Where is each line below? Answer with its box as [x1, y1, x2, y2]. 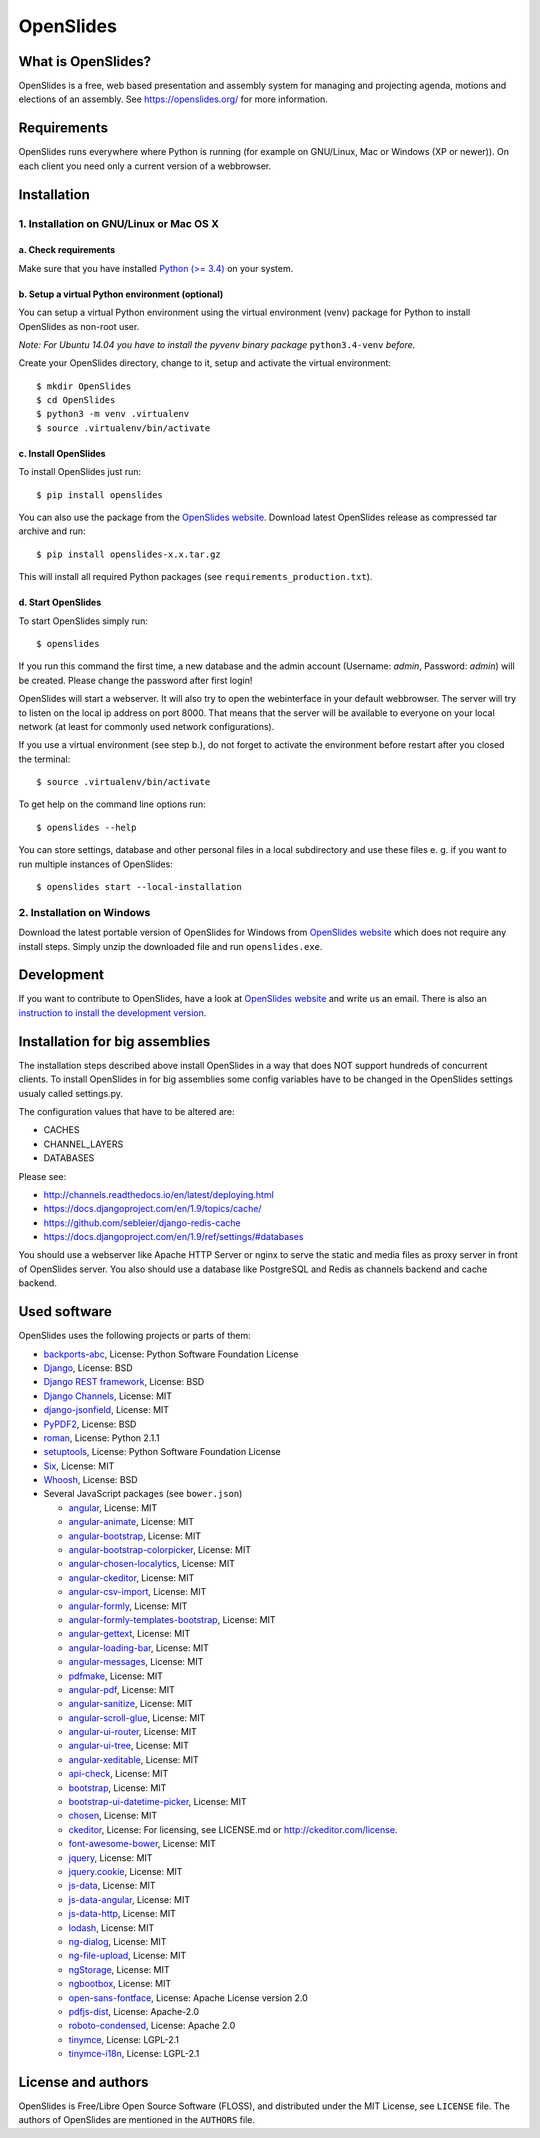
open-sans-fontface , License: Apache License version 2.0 [68, 1991, 309, 2004]
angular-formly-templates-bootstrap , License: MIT [68, 1613, 276, 1625]
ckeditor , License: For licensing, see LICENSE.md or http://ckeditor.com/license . [68, 1823, 398, 1835]
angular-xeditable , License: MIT [68, 1753, 199, 1765]
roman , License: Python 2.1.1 [43, 1431, 160, 1444]
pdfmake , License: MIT [68, 1670, 164, 1682]
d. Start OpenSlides [18, 596, 102, 609]
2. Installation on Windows [18, 905, 151, 919]
